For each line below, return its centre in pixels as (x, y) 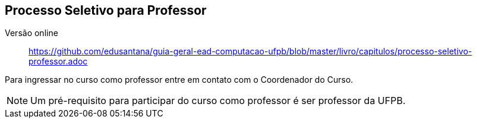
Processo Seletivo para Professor (106, 10)
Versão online (31, 33)
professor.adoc (58, 61)
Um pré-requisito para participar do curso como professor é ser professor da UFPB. (218, 101)
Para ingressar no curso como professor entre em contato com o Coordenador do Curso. (179, 80)
